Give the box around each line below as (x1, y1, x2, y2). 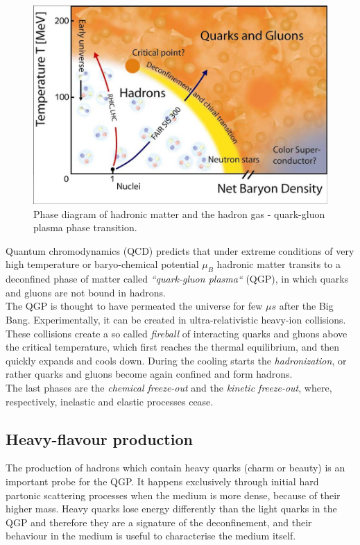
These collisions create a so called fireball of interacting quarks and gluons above (6, 326, 348, 340)
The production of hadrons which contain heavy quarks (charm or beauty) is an (6, 460, 345, 475)
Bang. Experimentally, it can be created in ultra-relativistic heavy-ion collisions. (6, 312, 346, 326)
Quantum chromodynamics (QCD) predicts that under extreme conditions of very (6, 243, 354, 258)
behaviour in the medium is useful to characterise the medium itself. (6, 528, 296, 543)
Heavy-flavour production (6, 428, 193, 449)
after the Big (279, 299, 334, 313)
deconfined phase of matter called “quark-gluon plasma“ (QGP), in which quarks (6, 271, 349, 286)
